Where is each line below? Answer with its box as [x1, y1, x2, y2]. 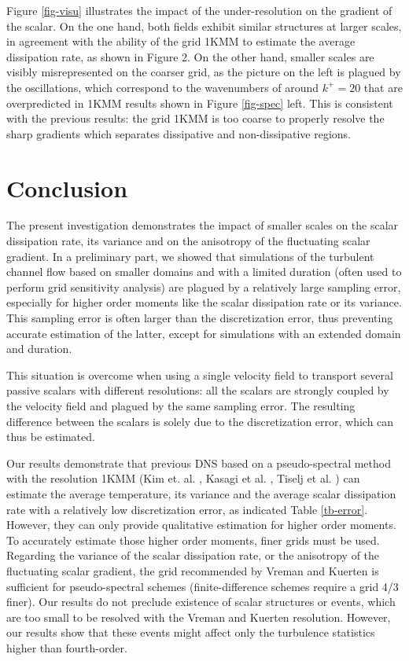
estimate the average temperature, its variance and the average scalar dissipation [6, 485, 396, 501]
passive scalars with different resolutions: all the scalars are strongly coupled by [6, 382, 389, 398]
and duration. [6, 340, 72, 357]
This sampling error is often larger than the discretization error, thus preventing [6, 310, 393, 326]
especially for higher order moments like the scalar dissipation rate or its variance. [6, 294, 402, 310]
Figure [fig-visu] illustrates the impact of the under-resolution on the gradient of [6, 2, 392, 18]
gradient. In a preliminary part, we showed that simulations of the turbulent [6, 248, 374, 264]
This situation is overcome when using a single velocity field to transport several [6, 366, 393, 383]
